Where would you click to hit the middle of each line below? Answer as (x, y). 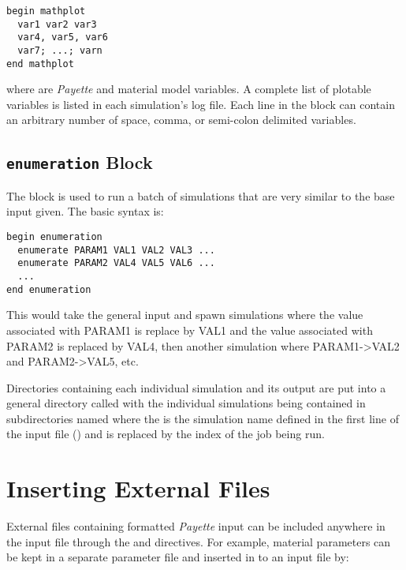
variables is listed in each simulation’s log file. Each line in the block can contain (201, 104)
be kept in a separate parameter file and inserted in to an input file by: (178, 557)
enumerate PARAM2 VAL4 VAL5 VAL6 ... (116, 263)
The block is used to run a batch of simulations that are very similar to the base (201, 195)
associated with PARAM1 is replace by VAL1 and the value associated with (190, 330)
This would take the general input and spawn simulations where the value (185, 315)
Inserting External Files (138, 488)
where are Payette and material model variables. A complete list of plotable (189, 89)
